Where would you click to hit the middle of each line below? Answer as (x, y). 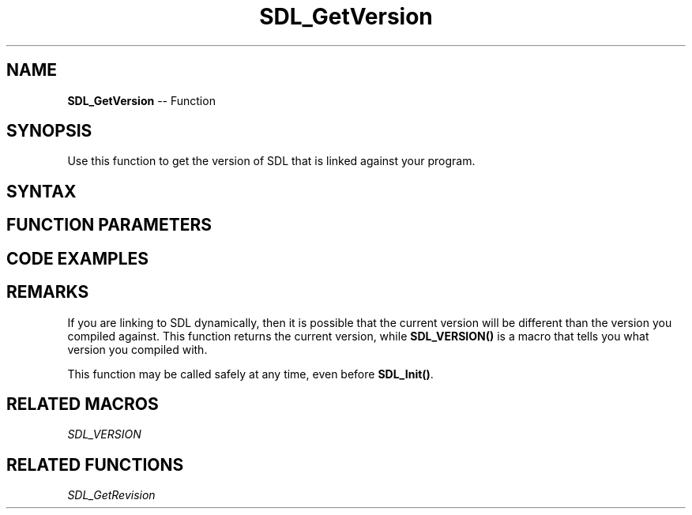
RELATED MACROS (83, 404)
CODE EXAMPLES (78, 258)
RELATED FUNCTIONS (95, 464)
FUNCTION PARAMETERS (109, 225)
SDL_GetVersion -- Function (141, 100)
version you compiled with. (137, 349)
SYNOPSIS (49, 131)
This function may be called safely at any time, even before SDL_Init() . (250, 374)
